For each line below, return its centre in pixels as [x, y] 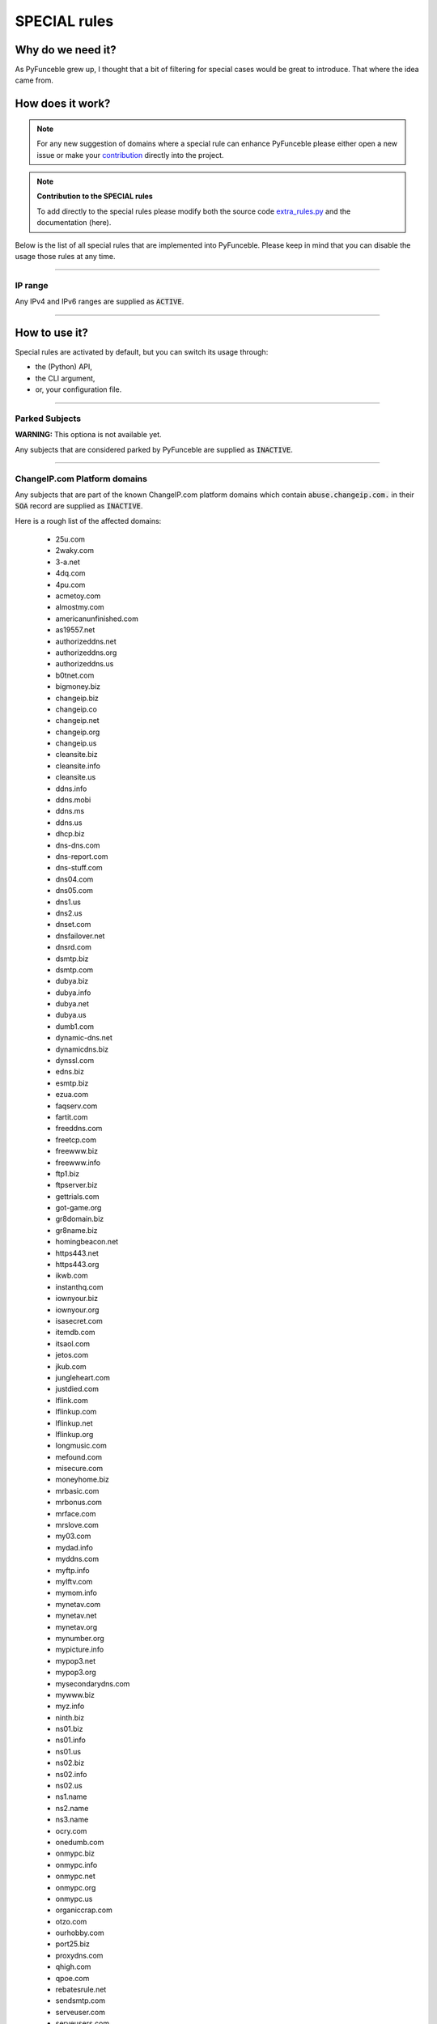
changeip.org [78, 732]
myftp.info [72, 1570]
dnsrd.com [74, 947]
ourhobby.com [80, 1933]
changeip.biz [77, 698]
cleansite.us [76, 777]
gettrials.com [78, 1196]
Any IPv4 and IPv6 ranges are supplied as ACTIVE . [100, 302]
